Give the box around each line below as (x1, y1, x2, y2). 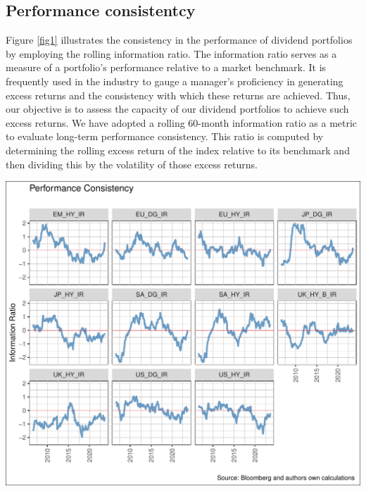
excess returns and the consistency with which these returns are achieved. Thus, (6, 87, 351, 102)
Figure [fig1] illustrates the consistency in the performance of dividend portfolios (6, 32, 353, 47)
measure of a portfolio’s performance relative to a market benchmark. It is (6, 60, 327, 75)
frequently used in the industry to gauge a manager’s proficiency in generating (6, 73, 343, 88)
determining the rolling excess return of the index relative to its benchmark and (6, 142, 350, 157)
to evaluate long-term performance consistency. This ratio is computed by (6, 129, 324, 144)
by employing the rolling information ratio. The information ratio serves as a (6, 46, 337, 61)
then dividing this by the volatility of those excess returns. (6, 156, 258, 171)
